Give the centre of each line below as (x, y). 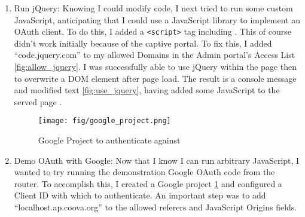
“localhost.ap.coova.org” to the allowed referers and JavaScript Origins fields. (155, 207)
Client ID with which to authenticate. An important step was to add (140, 195)
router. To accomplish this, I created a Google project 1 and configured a (148, 183)
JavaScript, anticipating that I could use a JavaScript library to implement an (157, 19)
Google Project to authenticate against (109, 140)
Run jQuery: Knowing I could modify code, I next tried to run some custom (153, 8)
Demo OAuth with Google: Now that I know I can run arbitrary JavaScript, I (157, 160)
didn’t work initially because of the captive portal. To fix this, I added (143, 43)
